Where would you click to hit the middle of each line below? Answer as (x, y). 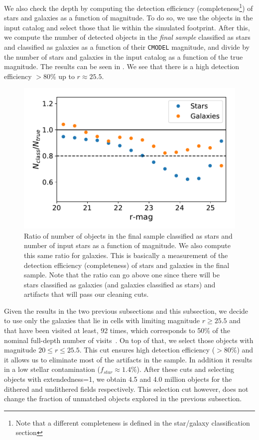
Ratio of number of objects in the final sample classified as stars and (128, 235)
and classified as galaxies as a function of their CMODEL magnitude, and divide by (127, 47)
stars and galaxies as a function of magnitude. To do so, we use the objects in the (129, 18)
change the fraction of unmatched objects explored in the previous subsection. (123, 398)
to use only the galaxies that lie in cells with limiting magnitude (102, 320)
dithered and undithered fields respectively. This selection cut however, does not (126, 389)
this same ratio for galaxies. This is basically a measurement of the (126, 255)
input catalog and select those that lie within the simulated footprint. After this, (127, 27)
